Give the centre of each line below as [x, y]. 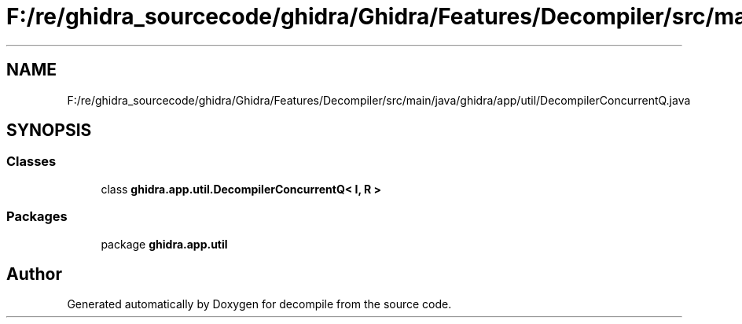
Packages [37, 217]
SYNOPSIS [49, 131]
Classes [31, 162]
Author [34, 274]
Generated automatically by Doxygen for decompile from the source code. [259, 304]
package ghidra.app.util [164, 244]
